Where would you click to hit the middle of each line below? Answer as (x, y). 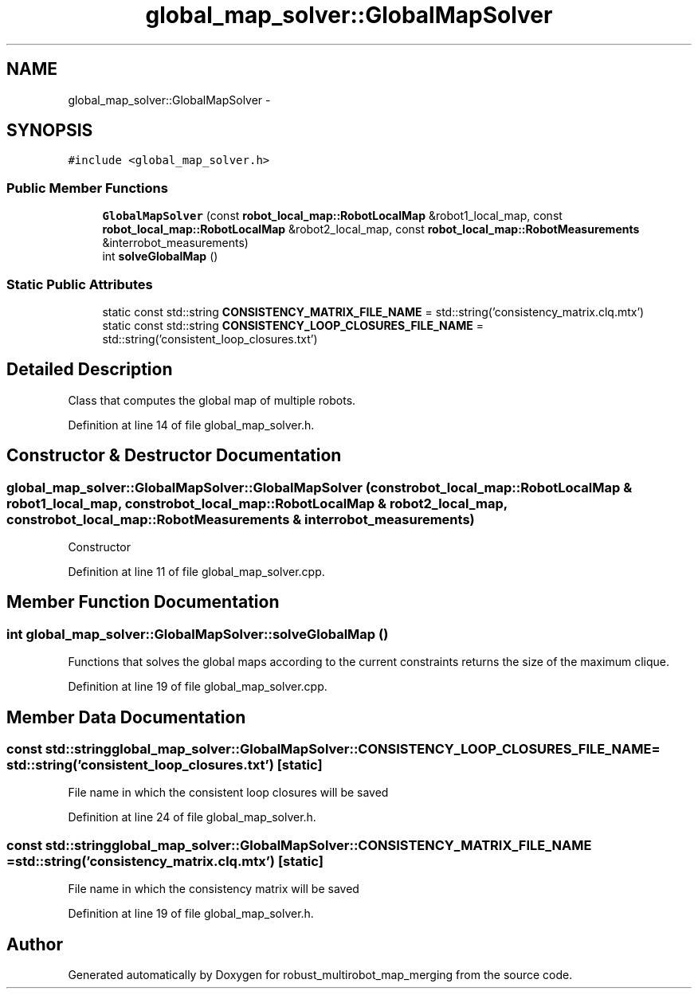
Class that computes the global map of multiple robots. (212, 400)
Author (35, 944)
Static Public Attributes (80, 284)
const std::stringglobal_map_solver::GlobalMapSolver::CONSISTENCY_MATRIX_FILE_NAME (299, 845)
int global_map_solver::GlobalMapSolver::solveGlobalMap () (198, 634)
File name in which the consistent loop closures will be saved (228, 793)
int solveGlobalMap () (160, 257)
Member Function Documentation (143, 602)
